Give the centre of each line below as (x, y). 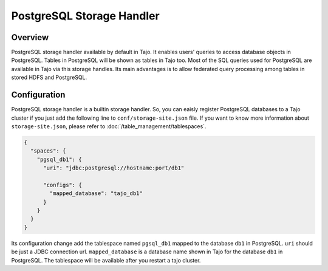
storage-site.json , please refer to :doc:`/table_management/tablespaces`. (109, 126)
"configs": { (63, 185)
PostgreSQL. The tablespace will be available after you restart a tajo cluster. (106, 260)
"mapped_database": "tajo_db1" (96, 194)
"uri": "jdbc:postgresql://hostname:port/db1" (114, 168)
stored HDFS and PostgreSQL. (49, 77)
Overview (30, 37)
